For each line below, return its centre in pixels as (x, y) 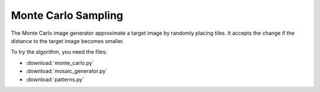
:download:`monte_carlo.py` (60, 63)
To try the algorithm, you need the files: (59, 52)
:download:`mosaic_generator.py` (67, 71)
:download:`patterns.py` (55, 79)
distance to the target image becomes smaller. (68, 41)
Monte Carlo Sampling (67, 15)
